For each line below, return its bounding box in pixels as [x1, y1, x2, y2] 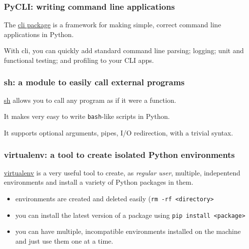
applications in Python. [4, 29, 74, 39]
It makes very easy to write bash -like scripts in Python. [4, 111, 170, 121]
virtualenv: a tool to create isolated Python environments [4, 148, 235, 160]
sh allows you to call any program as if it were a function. [4, 95, 176, 105]
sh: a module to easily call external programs [4, 76, 185, 88]
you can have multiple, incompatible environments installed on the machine [15, 226, 241, 236]
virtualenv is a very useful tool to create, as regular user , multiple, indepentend [4, 167, 241, 177]
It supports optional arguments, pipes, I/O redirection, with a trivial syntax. [4, 128, 233, 138]
